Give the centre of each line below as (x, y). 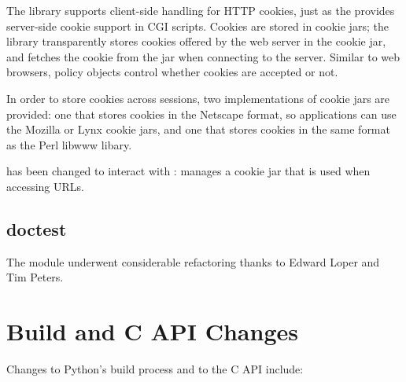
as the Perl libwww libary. (69, 144)
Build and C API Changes (152, 331)
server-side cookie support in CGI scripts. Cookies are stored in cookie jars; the (197, 26)
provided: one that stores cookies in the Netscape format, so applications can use (201, 114)
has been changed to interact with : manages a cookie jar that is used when (188, 171)
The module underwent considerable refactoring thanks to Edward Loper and (193, 261)
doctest (37, 228)
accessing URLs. (45, 186)
